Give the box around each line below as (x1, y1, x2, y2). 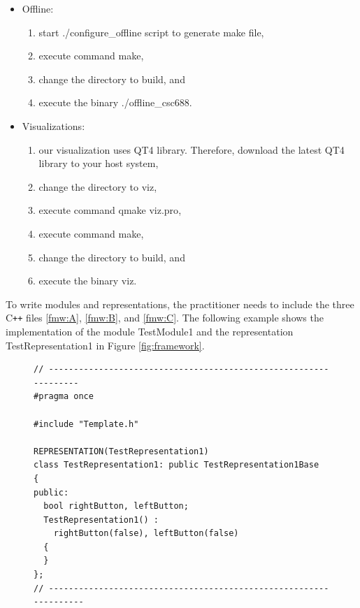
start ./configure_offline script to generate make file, (38, 24, 264, 39)
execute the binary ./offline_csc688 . (38, 95, 192, 110)
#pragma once (34, 391, 94, 402)
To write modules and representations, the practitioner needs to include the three (6, 296, 354, 311)
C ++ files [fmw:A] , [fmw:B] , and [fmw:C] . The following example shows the (6, 310, 324, 325)
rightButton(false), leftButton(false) (53, 528, 239, 539)
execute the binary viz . (38, 273, 137, 288)
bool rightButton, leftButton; (43, 501, 189, 512)
